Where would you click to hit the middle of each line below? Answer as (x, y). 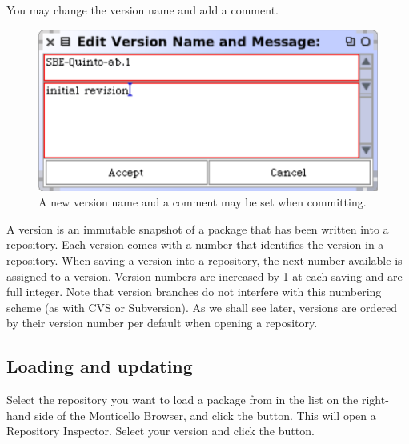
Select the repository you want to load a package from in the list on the (182, 400)
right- (375, 400)
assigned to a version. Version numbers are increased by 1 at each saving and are (204, 276)
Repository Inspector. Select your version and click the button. (160, 431)
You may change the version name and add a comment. (142, 10)
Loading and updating (100, 366)
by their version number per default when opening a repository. (162, 323)
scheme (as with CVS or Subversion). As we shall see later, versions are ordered (202, 307)
